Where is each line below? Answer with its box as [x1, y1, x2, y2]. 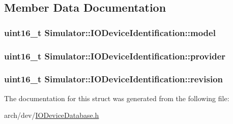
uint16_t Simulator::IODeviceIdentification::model [4, 26, 216, 39]
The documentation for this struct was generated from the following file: [4, 92, 229, 103]
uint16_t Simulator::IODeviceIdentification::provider [4, 49, 226, 62]
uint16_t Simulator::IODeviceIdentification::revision [4, 73, 223, 85]
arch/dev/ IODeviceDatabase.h [4, 110, 99, 120]
